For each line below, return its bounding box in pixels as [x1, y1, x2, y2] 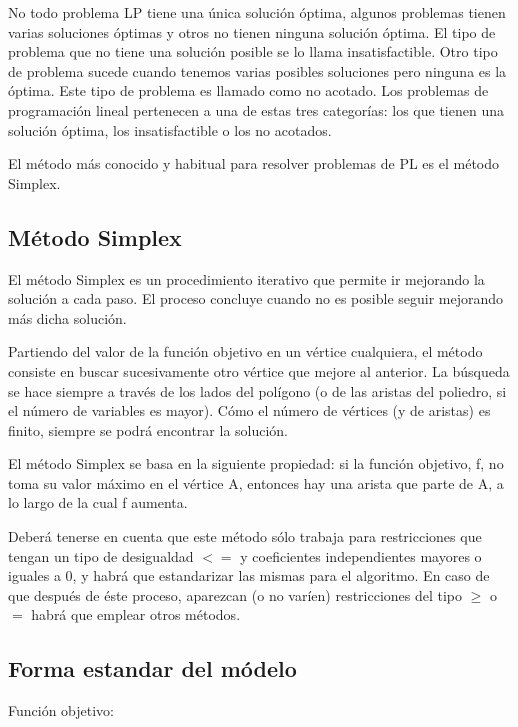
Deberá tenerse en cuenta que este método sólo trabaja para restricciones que [8, 526, 482, 547]
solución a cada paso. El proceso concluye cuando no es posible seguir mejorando [8, 288, 504, 309]
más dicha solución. [8, 307, 127, 328]
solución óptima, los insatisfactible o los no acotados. [8, 119, 332, 140]
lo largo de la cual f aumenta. [8, 492, 188, 513]
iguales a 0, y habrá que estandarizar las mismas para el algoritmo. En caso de [8, 565, 490, 586]
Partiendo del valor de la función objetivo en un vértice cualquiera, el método [8, 341, 483, 362]
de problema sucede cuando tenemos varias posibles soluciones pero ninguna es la [8, 60, 507, 81]
